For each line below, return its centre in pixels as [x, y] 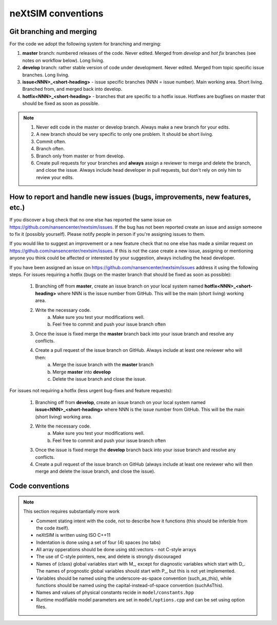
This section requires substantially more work [72, 511]
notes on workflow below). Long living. [63, 60]
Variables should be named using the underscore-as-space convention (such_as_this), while [134, 578]
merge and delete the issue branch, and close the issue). [95, 471]
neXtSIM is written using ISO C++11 [73, 535]
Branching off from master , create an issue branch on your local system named [119, 286]
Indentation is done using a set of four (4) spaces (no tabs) [98, 542]
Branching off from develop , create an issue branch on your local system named [120, 402]
